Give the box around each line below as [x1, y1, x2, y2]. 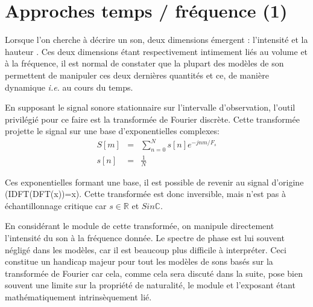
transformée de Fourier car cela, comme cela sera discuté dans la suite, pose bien [5, 267, 303, 279]
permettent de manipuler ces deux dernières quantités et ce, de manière [5, 68, 269, 81]
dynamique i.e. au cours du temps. [5, 80, 133, 93]
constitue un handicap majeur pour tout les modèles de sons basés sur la [5, 255, 273, 268]
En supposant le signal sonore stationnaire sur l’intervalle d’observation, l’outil [5, 101, 296, 114]
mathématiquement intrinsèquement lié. [5, 290, 152, 303]
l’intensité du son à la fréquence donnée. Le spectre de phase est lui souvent [5, 231, 285, 244]
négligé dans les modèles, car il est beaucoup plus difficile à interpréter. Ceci [5, 243, 286, 256]
